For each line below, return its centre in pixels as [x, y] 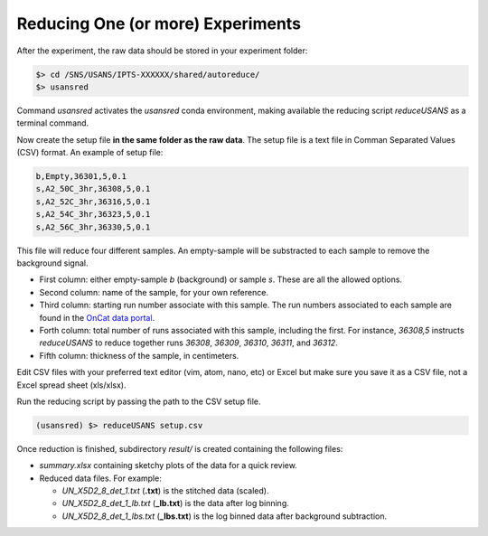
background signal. [52, 263]
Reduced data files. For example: [100, 478]
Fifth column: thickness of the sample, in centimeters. [139, 355]
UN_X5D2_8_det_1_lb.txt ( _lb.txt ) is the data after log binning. [175, 503]
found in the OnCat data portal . [97, 317]
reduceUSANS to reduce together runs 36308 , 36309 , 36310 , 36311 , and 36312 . [188, 343]
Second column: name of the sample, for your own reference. [154, 292]
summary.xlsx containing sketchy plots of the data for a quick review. [168, 465]
